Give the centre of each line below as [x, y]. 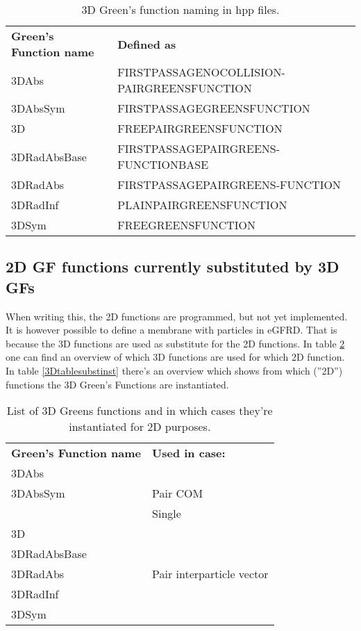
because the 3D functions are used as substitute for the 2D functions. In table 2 [175, 343]
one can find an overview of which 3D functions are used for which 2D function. [175, 357]
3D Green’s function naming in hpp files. [180, 9]
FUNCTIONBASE [163, 164]
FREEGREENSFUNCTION [187, 225]
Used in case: [189, 453]
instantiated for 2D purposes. [140, 427]
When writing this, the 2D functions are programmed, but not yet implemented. [177, 316]
